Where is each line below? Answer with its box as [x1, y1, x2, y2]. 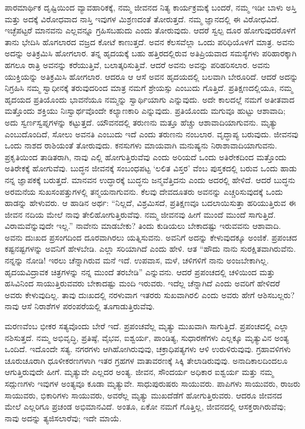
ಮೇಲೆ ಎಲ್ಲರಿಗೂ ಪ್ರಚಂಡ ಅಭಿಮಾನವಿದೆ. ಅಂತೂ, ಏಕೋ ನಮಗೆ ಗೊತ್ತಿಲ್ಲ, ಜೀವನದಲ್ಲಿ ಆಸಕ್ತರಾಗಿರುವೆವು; [5, 400, 286, 413]
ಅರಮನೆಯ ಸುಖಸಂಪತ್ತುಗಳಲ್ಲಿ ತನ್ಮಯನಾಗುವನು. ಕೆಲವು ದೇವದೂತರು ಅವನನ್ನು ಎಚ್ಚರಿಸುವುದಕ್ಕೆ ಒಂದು [5, 185, 283, 197]
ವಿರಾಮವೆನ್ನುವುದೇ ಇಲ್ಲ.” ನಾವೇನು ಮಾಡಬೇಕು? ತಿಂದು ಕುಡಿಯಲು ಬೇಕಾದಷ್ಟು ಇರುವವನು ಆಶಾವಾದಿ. [5, 219, 281, 232]
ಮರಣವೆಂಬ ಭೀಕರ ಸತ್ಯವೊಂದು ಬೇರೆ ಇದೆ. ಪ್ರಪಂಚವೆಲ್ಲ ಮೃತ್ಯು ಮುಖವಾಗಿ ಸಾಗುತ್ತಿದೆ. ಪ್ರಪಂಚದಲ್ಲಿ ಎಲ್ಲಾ [5, 320, 289, 332]
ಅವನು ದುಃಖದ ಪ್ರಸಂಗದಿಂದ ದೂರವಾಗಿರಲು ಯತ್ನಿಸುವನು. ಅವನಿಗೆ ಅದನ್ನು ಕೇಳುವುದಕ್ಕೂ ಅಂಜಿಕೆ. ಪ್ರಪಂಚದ [5, 231, 297, 243]
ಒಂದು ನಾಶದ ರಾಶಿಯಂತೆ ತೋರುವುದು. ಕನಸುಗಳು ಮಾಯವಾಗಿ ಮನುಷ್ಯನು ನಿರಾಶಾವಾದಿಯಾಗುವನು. [5, 139, 277, 151]
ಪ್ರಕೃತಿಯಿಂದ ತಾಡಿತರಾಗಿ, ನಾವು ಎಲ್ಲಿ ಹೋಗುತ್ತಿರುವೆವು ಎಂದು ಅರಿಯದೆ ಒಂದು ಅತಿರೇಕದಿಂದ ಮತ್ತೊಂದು [5, 150, 287, 163]
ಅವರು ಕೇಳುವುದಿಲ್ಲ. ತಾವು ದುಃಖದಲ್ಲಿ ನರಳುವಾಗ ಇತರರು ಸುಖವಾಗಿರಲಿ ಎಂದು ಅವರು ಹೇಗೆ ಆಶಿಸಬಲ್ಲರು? [5, 288, 295, 300]
